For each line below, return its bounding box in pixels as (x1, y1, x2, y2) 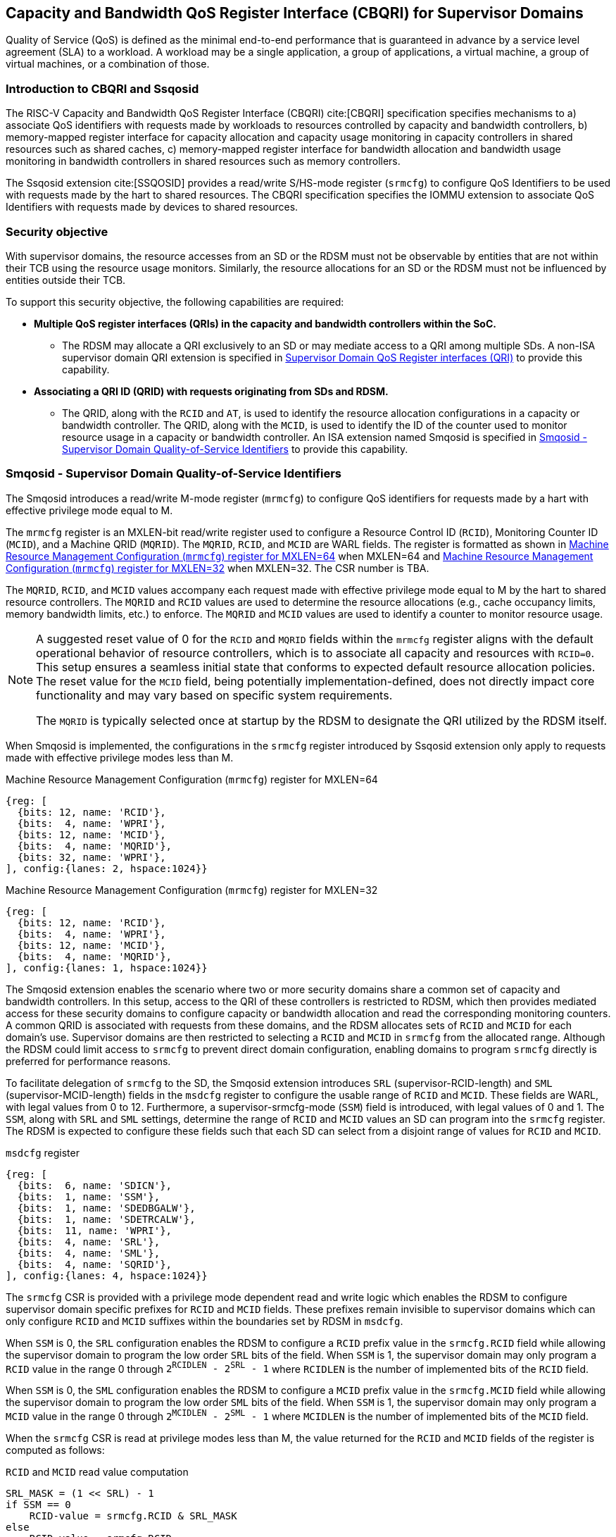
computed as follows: (6, 1443, 105, 1456)
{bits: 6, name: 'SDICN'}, (17, 1179, 172, 1191)
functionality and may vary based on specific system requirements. (36, 687, 393, 702)
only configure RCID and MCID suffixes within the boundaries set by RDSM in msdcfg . (6, 1314, 403, 1327)
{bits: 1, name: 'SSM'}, (17, 1190, 161, 1202)
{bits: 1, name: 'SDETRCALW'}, (17, 1213, 196, 1225)
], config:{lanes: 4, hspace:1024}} (6, 1269, 208, 1281)
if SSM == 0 (6, 1498, 71, 1510)
